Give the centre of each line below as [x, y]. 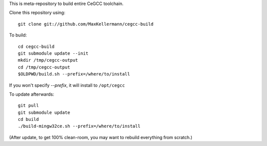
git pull [28, 106]
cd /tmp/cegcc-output [44, 67]
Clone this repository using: [37, 13]
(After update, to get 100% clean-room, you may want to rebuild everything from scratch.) [101, 137]
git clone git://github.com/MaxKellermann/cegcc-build [86, 24]
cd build [28, 119]
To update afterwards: [32, 94]
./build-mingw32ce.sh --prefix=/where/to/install [79, 126]
